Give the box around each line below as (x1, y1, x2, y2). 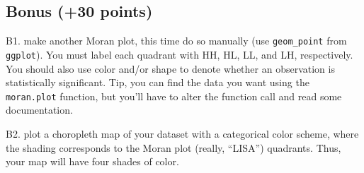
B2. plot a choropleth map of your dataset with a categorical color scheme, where (6, 126, 359, 141)
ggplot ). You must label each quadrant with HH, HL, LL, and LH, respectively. (6, 47, 353, 61)
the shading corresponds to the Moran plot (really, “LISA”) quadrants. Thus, (6, 140, 341, 155)
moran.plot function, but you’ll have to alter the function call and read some (6, 88, 342, 103)
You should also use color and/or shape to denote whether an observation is (6, 61, 335, 76)
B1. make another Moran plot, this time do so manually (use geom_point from (6, 33, 347, 48)
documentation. (6, 102, 73, 117)
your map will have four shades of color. (6, 154, 179, 169)
